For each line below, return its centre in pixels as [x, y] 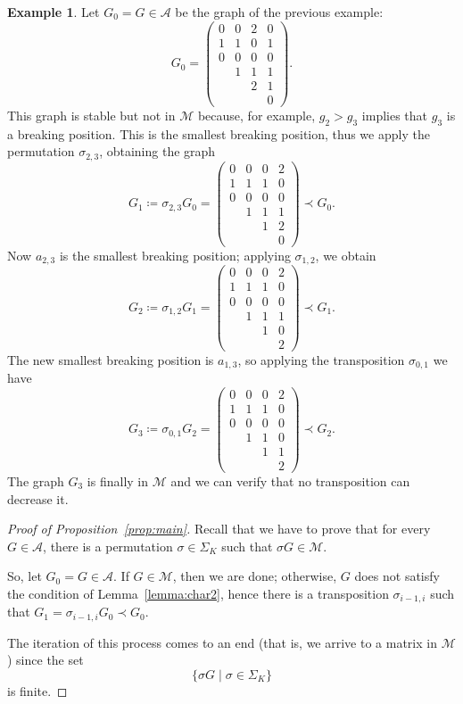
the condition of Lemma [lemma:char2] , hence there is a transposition [198, 593]
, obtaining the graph [157, 151]
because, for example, [256, 115]
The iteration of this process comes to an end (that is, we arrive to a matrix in [222, 642]
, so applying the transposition [321, 359]
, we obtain [346, 255]
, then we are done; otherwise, [255, 576]
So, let [25, 576]
